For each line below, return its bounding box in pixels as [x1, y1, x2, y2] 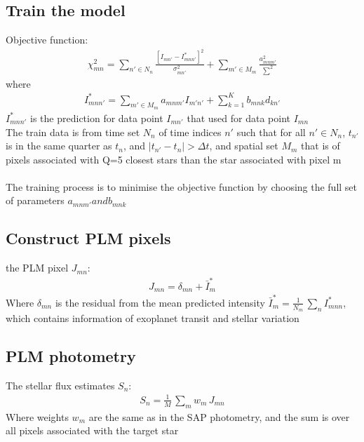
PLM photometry [6, 345, 136, 366]
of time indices [159, 124, 222, 139]
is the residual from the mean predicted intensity [55, 295, 265, 309]
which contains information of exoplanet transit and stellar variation [6, 311, 299, 326]
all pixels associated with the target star [6, 423, 179, 438]
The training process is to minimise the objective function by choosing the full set [6, 179, 358, 194]
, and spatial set [209, 138, 278, 153]
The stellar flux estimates [6, 377, 115, 392]
